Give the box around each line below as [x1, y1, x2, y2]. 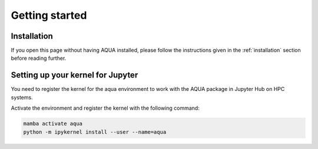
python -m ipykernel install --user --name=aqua [23, 128, 167, 135]
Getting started [11, 9, 87, 22]
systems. [11, 94, 33, 101]
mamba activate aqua [23, 120, 82, 127]
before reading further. [11, 55, 67, 62]
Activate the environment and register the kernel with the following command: [11, 104, 200, 111]
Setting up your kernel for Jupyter [11, 70, 138, 80]
